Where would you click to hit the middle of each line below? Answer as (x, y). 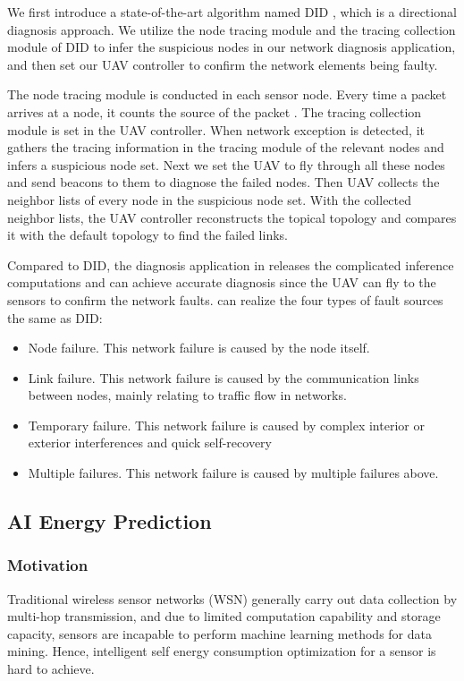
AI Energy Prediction (110, 521)
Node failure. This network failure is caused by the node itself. (199, 348)
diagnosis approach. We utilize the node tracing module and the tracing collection (232, 29)
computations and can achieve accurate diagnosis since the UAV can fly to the (222, 282)
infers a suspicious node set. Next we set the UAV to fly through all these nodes (226, 164)
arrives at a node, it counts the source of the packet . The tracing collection (215, 111)
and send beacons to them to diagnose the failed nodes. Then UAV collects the (224, 182)
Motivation (48, 565)
